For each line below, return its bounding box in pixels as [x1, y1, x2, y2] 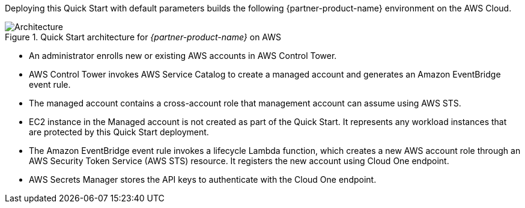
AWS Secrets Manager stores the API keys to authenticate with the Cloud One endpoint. [29, 174, 377, 185]
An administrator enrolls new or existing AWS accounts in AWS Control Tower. [29, 50, 337, 61]
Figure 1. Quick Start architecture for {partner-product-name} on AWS [5, 32, 281, 42]
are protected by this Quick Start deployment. [29, 127, 209, 137]
